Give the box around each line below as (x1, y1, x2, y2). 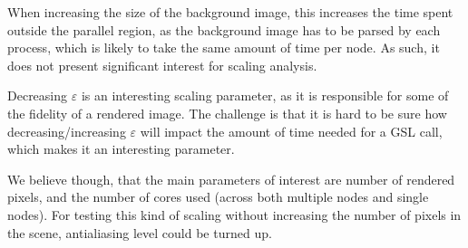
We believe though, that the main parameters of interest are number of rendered (7, 169, 455, 188)
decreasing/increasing (7, 121, 126, 140)
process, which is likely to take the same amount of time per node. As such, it (7, 38, 440, 57)
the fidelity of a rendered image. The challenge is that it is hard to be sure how (7, 103, 447, 122)
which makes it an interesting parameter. (7, 139, 235, 158)
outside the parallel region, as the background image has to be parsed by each (7, 20, 441, 39)
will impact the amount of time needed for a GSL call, (140, 121, 443, 140)
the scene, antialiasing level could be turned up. (7, 223, 272, 242)
